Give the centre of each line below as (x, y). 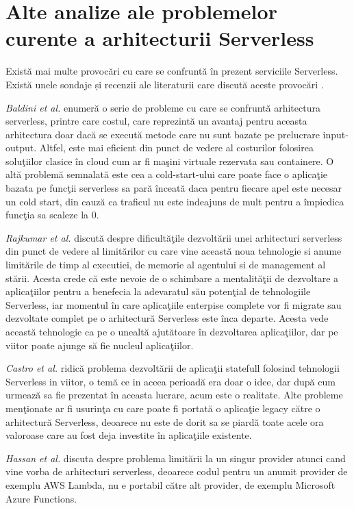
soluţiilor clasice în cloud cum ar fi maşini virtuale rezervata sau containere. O (170, 161)
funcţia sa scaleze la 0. (52, 215)
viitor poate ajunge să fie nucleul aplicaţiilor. (100, 345)
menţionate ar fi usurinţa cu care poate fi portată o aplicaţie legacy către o (163, 408)
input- (336, 134)
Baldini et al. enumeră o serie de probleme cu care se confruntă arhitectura (163, 107)
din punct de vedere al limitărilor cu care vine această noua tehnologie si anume (174, 251)
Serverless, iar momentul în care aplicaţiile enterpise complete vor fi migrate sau (174, 304)
